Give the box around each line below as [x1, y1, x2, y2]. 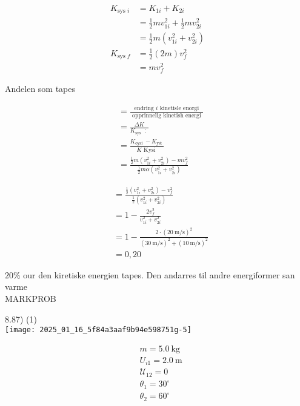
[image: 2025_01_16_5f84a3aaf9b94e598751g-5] [5, 326, 192, 335]
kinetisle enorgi [159, 105, 199, 112]
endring [134, 105, 154, 112]
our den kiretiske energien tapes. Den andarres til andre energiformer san [23, 268, 295, 281]
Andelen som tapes [5, 82, 76, 95]
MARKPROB [5, 292, 56, 304]
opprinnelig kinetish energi [132, 112, 201, 119]
